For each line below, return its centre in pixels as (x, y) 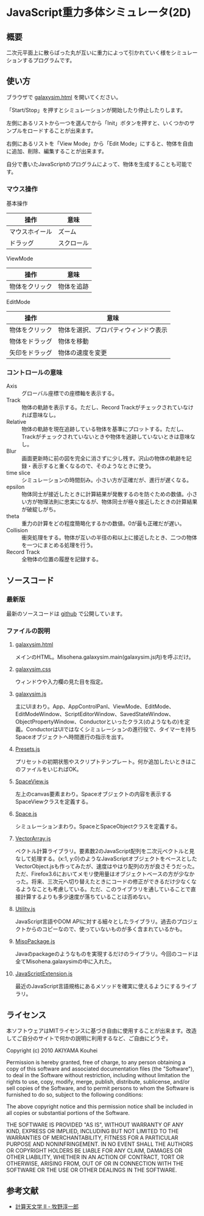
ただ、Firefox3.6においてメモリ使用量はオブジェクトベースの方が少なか (105, 874)
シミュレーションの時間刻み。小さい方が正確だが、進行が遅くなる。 (107, 480)
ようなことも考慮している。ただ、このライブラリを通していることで (106, 889)
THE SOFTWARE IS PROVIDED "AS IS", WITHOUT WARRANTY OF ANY (95, 1125)
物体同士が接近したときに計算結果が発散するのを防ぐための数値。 (104, 494)
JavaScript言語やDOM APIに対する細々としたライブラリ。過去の (96, 922)
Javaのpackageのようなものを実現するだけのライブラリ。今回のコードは (107, 954)
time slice (18, 473)
